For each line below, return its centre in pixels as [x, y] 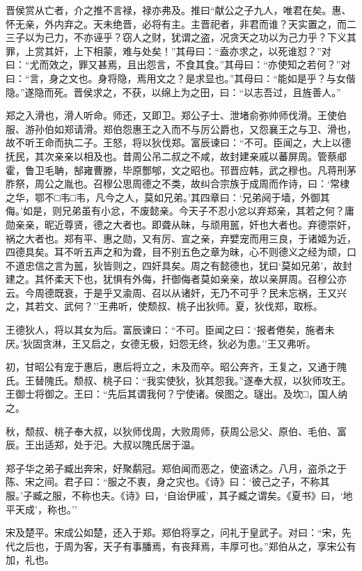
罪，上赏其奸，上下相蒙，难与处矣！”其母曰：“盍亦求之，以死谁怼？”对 [168, 50]
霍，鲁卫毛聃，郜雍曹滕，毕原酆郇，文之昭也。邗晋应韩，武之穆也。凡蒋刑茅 [181, 170]
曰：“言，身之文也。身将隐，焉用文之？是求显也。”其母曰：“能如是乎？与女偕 [181, 78]
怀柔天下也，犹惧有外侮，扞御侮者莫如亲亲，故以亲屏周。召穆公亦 [195, 279]
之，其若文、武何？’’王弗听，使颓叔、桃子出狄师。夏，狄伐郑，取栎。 [164, 306]
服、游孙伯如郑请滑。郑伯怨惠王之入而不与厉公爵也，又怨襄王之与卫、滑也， [181, 128]
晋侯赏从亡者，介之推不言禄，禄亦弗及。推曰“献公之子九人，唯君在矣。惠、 [179, 10]
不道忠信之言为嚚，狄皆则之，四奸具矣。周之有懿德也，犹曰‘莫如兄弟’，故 [174, 265]
